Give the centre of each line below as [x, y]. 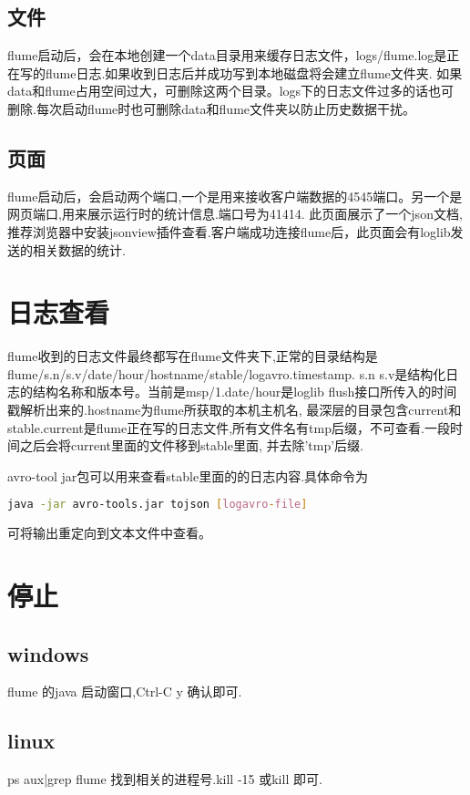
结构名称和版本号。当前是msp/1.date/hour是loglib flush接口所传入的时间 [245, 392]
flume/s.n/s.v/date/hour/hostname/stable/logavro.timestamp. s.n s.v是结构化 [227, 373]
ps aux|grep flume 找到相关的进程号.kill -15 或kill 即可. [165, 779]
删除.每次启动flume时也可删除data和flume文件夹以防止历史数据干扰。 [212, 108]
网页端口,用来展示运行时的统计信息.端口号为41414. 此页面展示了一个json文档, [235, 214]
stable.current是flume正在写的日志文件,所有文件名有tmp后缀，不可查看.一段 [229, 427]
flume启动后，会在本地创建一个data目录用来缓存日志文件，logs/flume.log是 [227, 55]
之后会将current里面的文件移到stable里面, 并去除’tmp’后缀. [192, 445]
